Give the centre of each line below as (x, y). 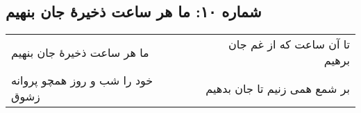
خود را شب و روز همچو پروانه (82, 80)
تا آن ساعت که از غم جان (289, 44)
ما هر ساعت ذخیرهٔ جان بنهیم (80, 52)
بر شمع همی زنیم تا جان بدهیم (278, 88)
